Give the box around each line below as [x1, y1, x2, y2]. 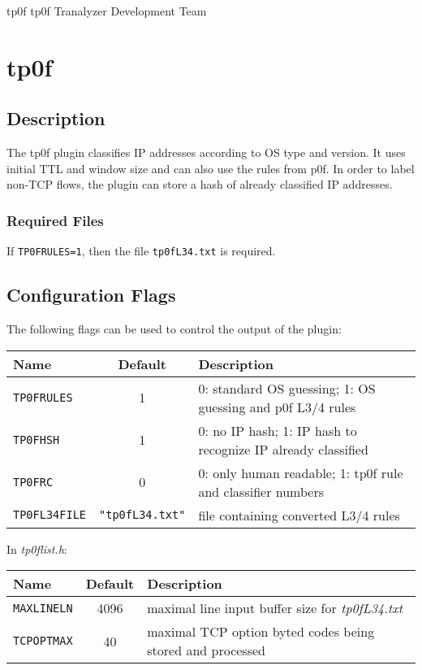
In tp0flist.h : [6, 540, 67, 557]
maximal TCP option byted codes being [147, 622, 375, 642]
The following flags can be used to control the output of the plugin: [6, 320, 342, 337]
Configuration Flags [6, 282, 176, 307]
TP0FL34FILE [13, 508, 87, 522]
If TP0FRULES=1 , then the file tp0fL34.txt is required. [6, 242, 276, 259]
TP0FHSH [13, 433, 60, 446]
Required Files [6, 210, 104, 230]
